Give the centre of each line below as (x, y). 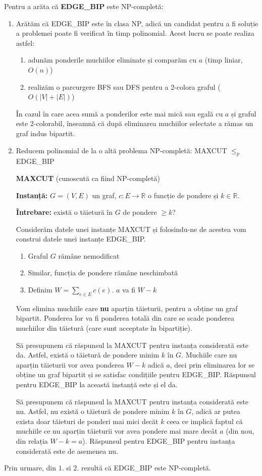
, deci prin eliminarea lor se (212, 364)
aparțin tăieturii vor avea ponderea (70, 364)
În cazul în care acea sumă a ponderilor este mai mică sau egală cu (119, 113)
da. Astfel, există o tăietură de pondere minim (88, 355)
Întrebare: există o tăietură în (64, 212)
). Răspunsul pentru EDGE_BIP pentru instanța (159, 441)
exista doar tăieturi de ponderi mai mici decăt (87, 421)
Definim (40, 290)
